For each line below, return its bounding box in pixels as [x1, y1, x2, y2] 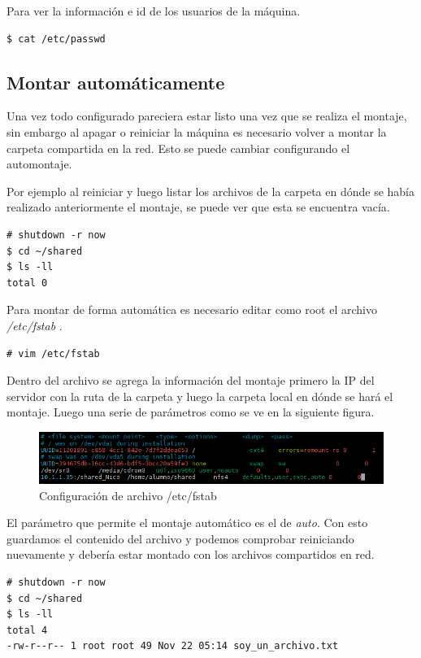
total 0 [7, 277, 48, 289]
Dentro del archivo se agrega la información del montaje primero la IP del [7, 372, 375, 389]
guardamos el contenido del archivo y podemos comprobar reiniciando [7, 529, 354, 547]
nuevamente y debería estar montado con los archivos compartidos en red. [7, 546, 375, 563]
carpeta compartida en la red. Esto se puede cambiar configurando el [7, 139, 350, 156]
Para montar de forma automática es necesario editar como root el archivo [7, 301, 377, 318]
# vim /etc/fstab [7, 347, 100, 360]
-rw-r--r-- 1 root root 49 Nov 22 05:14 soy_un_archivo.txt [7, 640, 339, 652]
